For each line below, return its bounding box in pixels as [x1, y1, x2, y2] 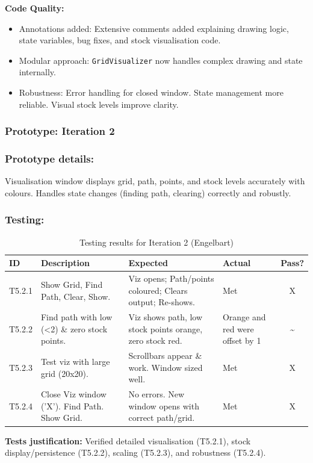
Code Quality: [5, 2, 64, 14]
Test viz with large [40, 355, 110, 367]
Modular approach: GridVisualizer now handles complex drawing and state [19, 54, 303, 66]
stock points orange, [128, 322, 203, 335]
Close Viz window [40, 388, 107, 400]
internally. [19, 66, 56, 78]
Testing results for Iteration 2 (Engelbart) [79, 235, 234, 248]
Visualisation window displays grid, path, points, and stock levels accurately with [5, 175, 305, 187]
